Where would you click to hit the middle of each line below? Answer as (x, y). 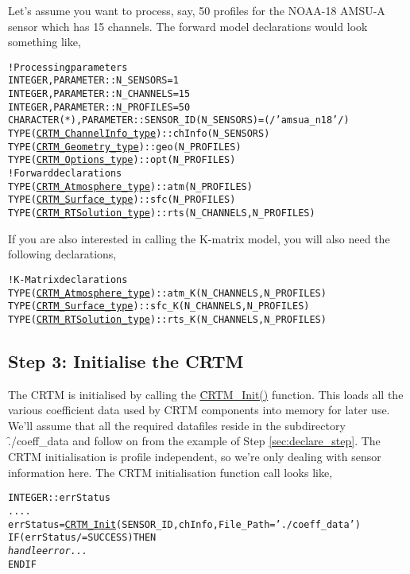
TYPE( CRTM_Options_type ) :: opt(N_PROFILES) (122, 160)
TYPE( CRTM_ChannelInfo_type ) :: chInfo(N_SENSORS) (139, 134)
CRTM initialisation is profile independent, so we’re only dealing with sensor (195, 457)
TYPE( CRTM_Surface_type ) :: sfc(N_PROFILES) (122, 200)
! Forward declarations (65, 174)
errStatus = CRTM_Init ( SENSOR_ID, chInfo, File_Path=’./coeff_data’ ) (184, 524)
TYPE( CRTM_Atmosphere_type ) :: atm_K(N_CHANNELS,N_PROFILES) (167, 293)
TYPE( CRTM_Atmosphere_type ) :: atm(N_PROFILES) (130, 186)
